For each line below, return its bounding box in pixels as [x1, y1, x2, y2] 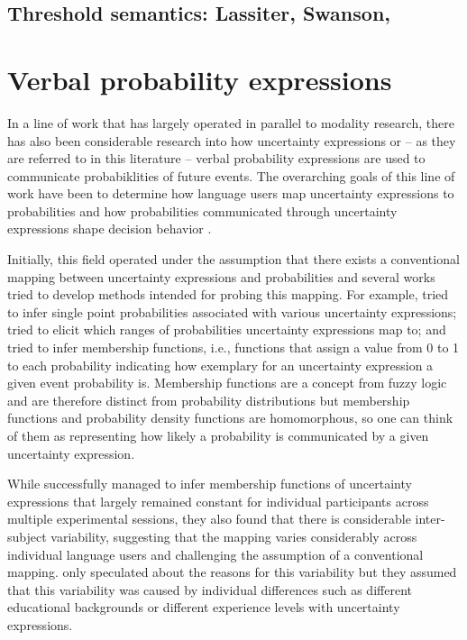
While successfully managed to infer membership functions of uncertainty [7, 474, 412, 493]
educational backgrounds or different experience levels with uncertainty [7, 598, 400, 617]
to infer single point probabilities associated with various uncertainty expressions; [7, 302, 457, 321]
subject [7, 526, 47, 545]
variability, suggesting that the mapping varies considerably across [50, 526, 417, 545]
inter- [415, 509, 445, 528]
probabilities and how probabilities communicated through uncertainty [7, 201, 398, 220]
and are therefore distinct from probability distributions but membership [7, 390, 410, 409]
